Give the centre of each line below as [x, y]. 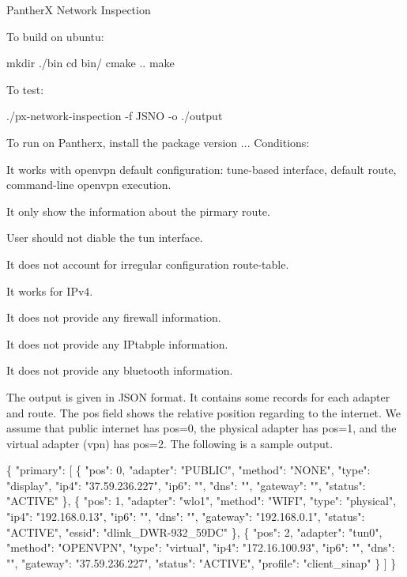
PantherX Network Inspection [79, 9]
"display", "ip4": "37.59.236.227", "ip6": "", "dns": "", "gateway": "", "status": [186, 485]
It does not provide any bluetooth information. [120, 370]
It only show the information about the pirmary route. [138, 211]
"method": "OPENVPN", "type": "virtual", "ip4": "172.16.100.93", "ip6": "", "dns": [201, 547]
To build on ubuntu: [55, 36]
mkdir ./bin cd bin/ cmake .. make [90, 63]
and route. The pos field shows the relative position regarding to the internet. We [204, 412]
